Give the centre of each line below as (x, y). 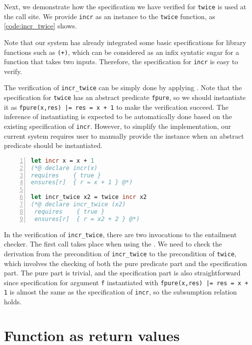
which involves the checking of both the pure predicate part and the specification (126, 263)
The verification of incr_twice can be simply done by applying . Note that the (123, 87)
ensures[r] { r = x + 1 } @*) (82, 183)
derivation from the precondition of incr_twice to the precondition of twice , (120, 253)
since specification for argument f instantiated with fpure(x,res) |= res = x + (126, 282)
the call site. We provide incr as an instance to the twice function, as (110, 16)
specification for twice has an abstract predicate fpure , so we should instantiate (125, 97)
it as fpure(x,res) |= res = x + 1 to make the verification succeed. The (116, 107)
